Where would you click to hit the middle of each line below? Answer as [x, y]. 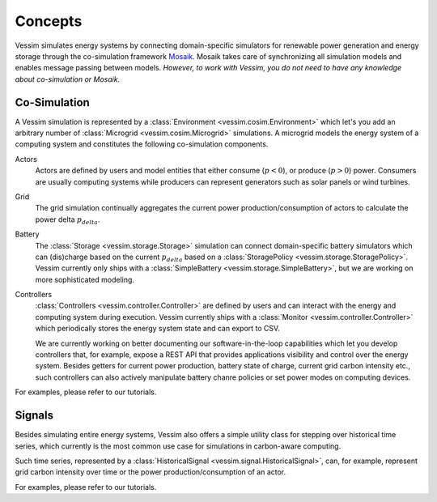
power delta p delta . [68, 220]
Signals [34, 416]
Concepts [49, 21]
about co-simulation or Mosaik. [68, 79]
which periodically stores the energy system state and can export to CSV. [158, 329]
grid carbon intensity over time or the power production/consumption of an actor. [151, 472]
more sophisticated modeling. [85, 279]
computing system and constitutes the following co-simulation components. [142, 144]
